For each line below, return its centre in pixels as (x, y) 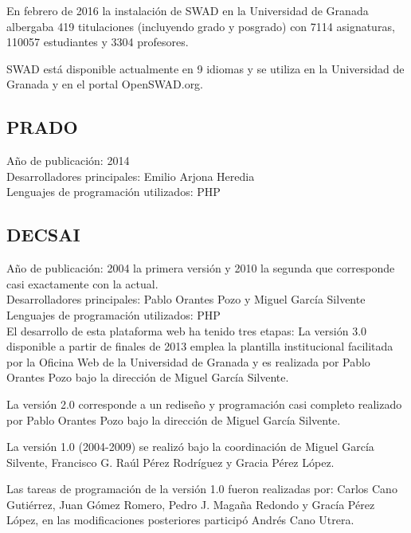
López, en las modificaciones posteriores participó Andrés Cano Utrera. (180, 520)
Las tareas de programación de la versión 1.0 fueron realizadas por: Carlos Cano (202, 489)
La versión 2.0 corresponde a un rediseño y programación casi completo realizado (204, 404)
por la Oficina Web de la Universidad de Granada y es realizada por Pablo (188, 361)
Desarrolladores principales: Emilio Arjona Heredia (131, 176)
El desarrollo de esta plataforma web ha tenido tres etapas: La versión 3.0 (187, 330)
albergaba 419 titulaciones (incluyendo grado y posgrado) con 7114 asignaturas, (201, 26)
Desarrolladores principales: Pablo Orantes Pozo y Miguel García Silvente (186, 299)
